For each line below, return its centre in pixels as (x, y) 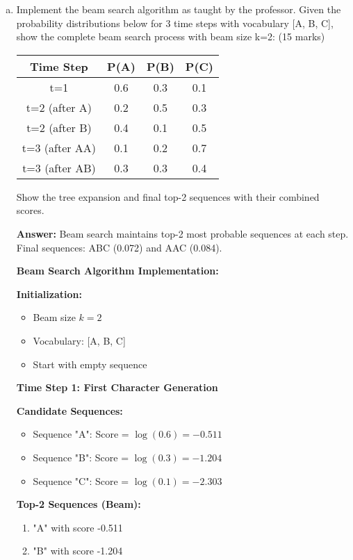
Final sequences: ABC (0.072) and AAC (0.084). (119, 247)
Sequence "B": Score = (81, 457)
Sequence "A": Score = (81, 434)
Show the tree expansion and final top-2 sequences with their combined (168, 196)
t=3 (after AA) (59, 147)
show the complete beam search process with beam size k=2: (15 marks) (171, 36)
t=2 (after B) (59, 127)
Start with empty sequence (90, 364)
